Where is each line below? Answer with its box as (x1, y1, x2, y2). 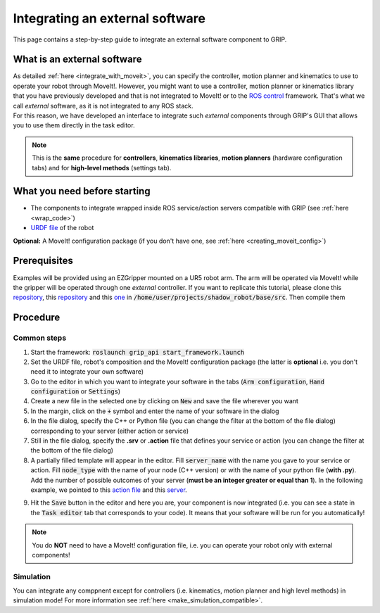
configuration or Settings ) (30, 387, 121, 396)
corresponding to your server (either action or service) (30, 426, 189, 435)
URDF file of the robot (30, 224, 94, 232)
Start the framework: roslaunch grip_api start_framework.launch (30, 348, 245, 356)
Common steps (13, 333, 67, 343)
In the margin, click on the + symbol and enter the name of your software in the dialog (30, 407, 279, 415)
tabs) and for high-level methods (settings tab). (32, 163, 172, 172)
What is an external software (13, 53, 142, 65)
